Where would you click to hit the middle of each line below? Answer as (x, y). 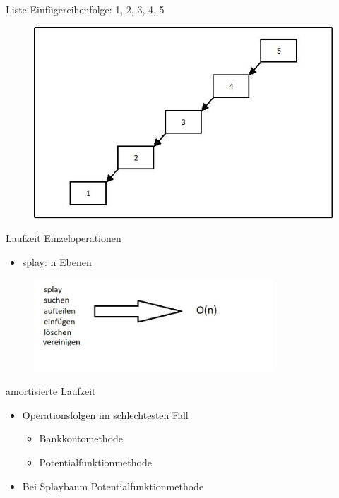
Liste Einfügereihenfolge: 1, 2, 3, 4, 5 (85, 9)
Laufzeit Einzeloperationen (64, 238)
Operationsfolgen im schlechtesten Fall (105, 414)
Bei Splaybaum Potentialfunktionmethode (113, 486)
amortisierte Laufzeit (51, 391)
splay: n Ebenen (57, 262)
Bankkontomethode (81, 438)
